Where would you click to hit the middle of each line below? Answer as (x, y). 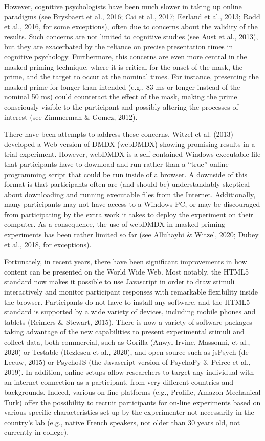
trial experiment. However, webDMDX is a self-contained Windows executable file (132, 154)
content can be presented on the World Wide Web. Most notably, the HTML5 (127, 271)
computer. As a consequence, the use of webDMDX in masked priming (115, 224)
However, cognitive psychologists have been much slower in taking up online (123, 6)
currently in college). (37, 432)
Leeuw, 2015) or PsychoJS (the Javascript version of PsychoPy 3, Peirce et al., (127, 362)
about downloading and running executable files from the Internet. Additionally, (130, 194)
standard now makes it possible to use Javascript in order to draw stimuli (119, 281)
